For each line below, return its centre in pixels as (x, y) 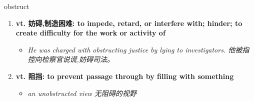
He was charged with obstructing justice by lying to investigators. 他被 (135, 49)
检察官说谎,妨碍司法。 (78, 59)
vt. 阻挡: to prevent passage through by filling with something (125, 76)
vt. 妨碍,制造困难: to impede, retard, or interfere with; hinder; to (129, 23)
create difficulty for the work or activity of (90, 33)
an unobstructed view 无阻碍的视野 (82, 93)
